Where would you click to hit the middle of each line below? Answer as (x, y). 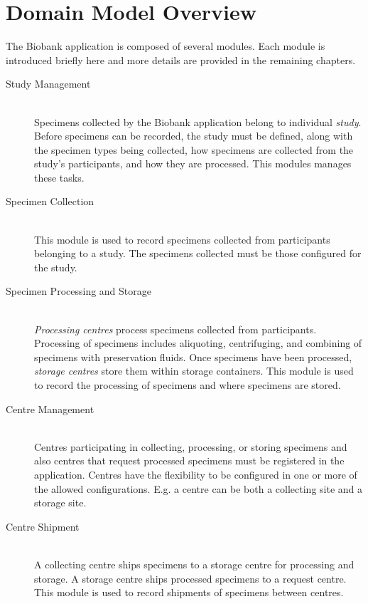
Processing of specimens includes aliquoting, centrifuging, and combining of (198, 343)
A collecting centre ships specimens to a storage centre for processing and (194, 564)
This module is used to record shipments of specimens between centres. (189, 592)
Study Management (48, 84)
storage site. (60, 503)
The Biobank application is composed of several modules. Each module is (166, 46)
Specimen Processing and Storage (79, 291)
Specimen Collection (50, 201)
